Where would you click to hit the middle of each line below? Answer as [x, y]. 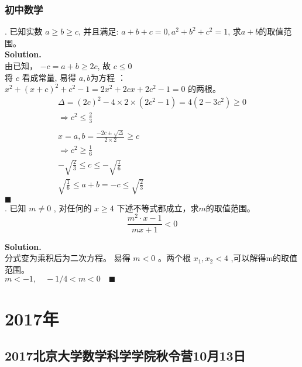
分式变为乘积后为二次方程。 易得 [68, 258]
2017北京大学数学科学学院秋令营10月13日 [125, 356]
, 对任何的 [73, 207]
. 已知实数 [24, 31]
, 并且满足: [99, 31]
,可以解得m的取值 [264, 258]
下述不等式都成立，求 [158, 207]
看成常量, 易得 [49, 77]
